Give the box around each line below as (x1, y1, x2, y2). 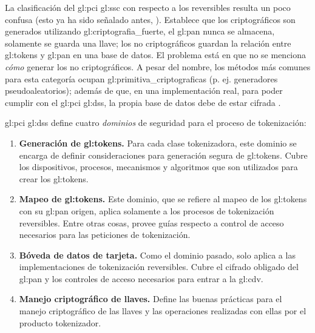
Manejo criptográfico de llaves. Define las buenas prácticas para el (19, 292, 282, 305)
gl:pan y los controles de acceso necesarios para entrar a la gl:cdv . (19, 272, 263, 285)
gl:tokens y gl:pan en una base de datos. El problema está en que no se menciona (5, 48, 307, 61)
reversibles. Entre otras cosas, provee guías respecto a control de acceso (19, 216, 284, 229)
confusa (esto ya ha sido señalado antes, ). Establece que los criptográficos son (5, 13, 296, 25)
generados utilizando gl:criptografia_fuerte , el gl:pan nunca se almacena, (5, 25, 275, 38)
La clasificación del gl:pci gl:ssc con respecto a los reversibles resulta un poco (5, 1, 291, 13)
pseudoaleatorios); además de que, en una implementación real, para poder (5, 84, 283, 97)
